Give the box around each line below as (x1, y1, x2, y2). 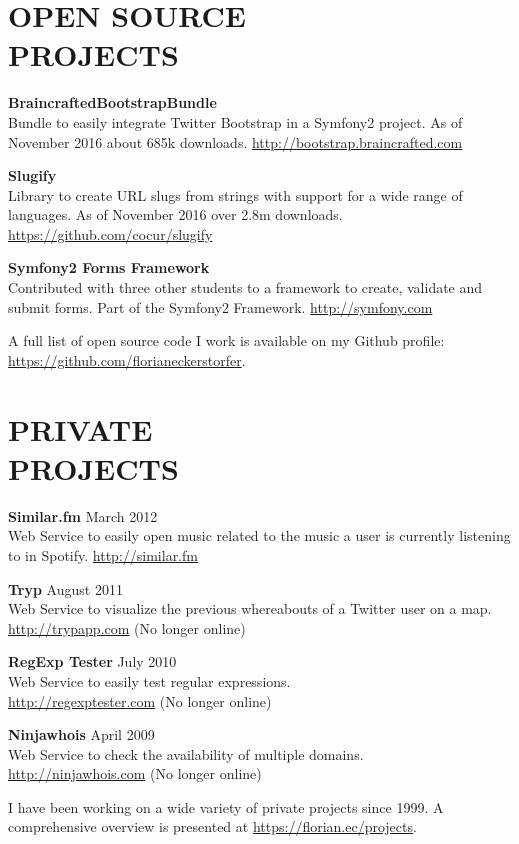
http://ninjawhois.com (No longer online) (8, 763, 262, 784)
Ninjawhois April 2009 (8, 724, 155, 745)
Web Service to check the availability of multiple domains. (8, 743, 364, 764)
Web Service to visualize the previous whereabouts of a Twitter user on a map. (8, 598, 492, 619)
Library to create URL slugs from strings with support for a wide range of (8, 184, 463, 205)
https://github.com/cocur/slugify (8, 223, 213, 244)
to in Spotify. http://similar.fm (8, 544, 198, 565)
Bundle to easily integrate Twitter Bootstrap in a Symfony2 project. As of (8, 111, 463, 132)
